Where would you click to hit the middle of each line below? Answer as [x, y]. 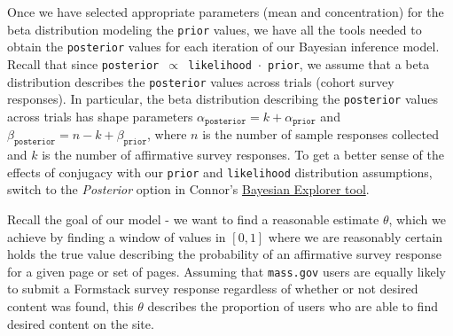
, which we [417, 219]
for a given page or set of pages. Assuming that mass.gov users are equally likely [226, 271]
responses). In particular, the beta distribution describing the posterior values [223, 99]
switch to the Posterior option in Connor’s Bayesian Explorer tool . [188, 189]
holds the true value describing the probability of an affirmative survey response [224, 254]
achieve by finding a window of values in [117, 236]
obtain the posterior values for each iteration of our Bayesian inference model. [223, 47]
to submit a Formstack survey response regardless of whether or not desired [213, 289]
